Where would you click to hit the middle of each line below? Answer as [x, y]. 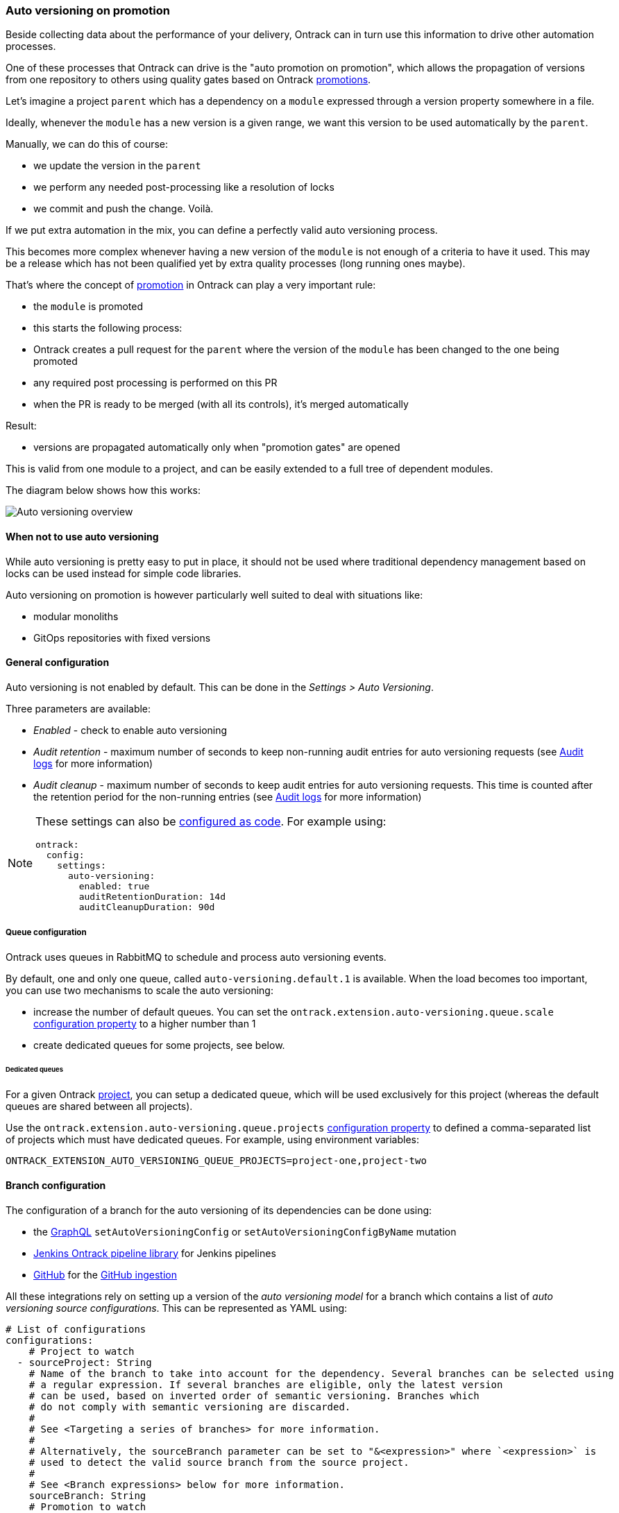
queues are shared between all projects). [99, 1106]
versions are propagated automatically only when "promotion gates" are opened [217, 447]
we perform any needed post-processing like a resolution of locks [184, 187]
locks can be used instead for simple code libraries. [124, 573]
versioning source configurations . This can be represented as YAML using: [177, 1308]
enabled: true [114, 886]
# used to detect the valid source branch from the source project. [219, 1462]
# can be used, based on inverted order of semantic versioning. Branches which [254, 1395]
